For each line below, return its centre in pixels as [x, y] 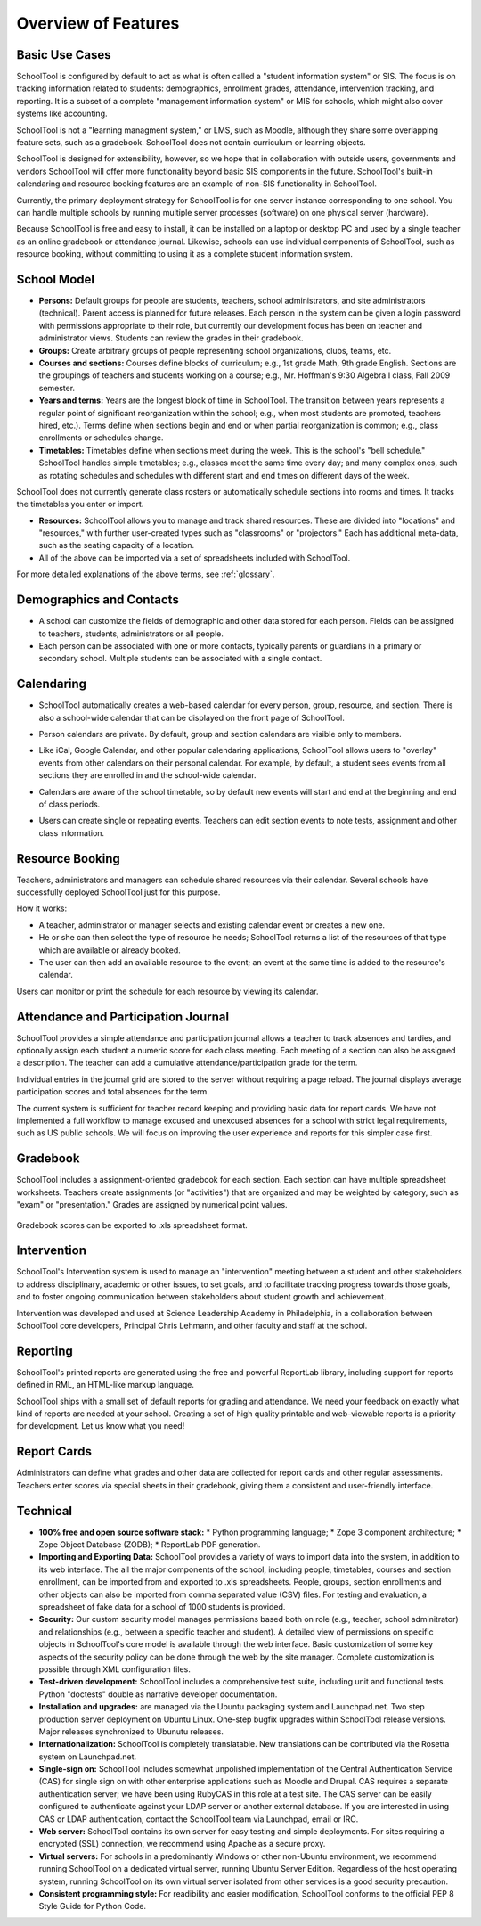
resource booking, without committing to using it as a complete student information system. [185, 254]
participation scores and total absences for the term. [113, 1092]
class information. [72, 832]
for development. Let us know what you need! [101, 1426]
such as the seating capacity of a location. [117, 545]
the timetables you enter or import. [80, 504]
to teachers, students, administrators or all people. [131, 634]
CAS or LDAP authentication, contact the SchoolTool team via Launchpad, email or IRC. [199, 1819]
